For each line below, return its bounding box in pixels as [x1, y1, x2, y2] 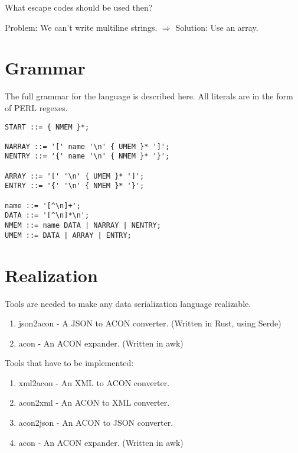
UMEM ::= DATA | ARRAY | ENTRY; [5, 231, 132, 240]
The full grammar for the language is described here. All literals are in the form [5, 90, 293, 102]
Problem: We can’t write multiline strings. [5, 21, 158, 33]
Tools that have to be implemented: [5, 357, 134, 369]
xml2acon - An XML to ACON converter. [18, 376, 170, 389]
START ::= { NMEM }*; [5, 122, 90, 131]
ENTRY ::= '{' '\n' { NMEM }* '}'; [5, 182, 145, 190]
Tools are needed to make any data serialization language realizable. [5, 297, 251, 309]
